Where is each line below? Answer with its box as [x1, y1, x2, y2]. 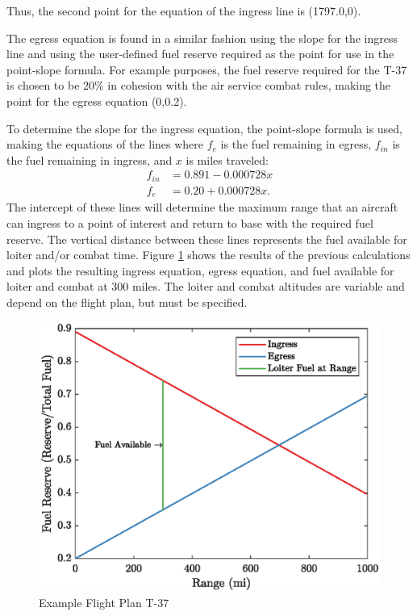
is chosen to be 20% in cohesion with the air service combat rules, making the [6, 77, 391, 94]
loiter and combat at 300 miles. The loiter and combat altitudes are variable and [6, 278, 405, 295]
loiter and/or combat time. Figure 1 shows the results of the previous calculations [6, 246, 411, 263]
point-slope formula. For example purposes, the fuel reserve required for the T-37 [6, 61, 407, 78]
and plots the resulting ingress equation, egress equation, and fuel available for [6, 262, 394, 279]
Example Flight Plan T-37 [39, 593, 169, 610]
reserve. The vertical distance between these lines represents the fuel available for [6, 230, 407, 247]
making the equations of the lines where [6, 136, 204, 153]
